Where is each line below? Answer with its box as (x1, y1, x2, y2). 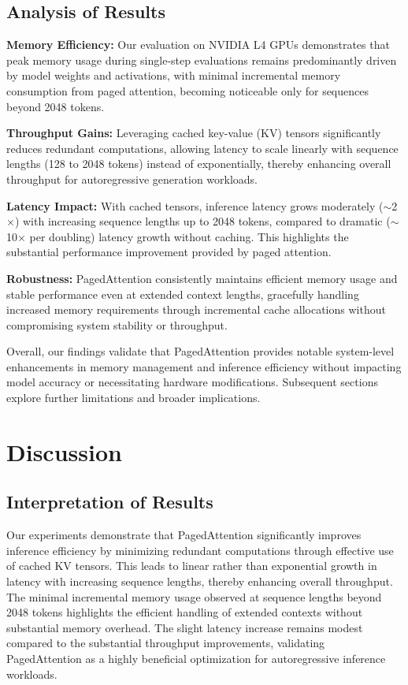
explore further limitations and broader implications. (6, 389, 261, 406)
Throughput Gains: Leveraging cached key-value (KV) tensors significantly (6, 125, 381, 141)
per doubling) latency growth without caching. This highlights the (29, 228, 349, 244)
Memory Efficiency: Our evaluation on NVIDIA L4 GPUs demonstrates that (6, 36, 390, 53)
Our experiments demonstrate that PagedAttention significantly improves (6, 527, 362, 543)
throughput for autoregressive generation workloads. (6, 170, 258, 187)
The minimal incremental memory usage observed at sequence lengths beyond (6, 588, 382, 605)
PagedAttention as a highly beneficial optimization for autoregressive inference (6, 650, 386, 666)
